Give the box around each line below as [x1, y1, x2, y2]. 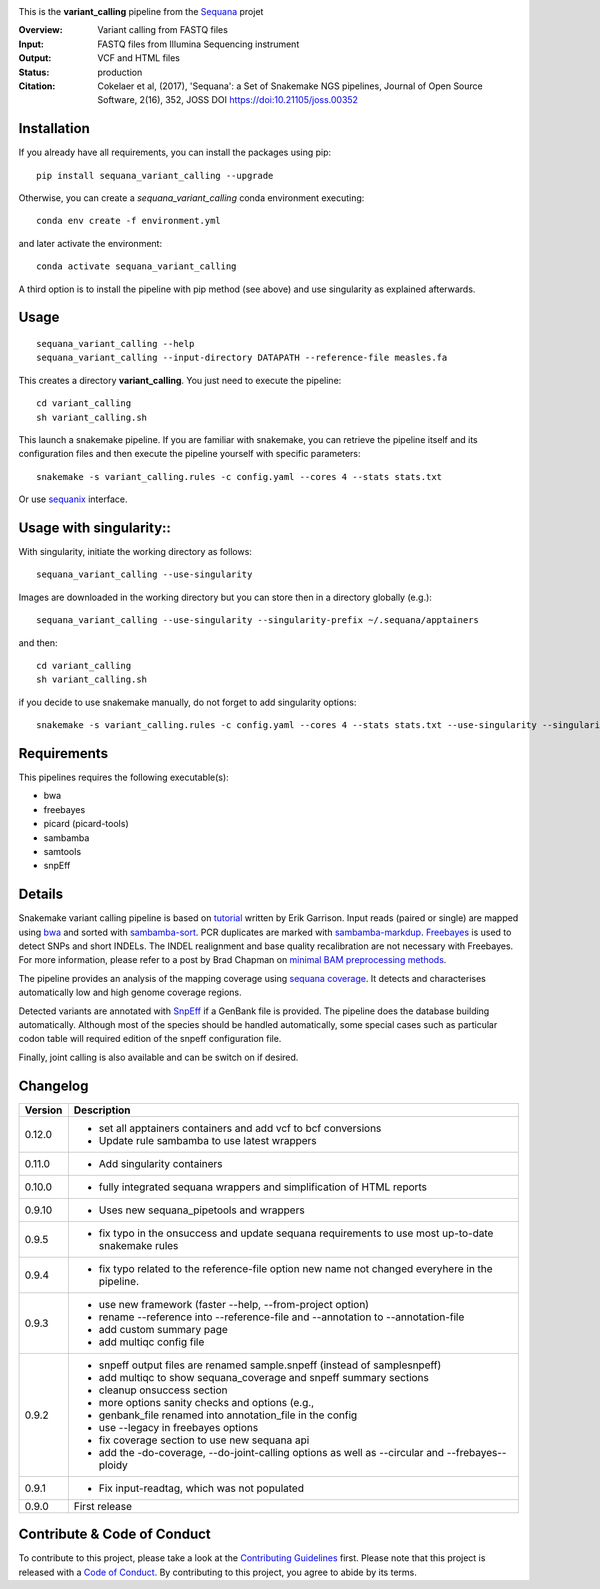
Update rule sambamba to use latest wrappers [98, 1133, 317, 1147]
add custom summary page [98, 1322, 229, 1336]
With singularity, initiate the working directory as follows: [18, 546, 252, 558]
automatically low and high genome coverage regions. [18, 986, 242, 999]
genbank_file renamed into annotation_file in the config [98, 1408, 358, 1422]
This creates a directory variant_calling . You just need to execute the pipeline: [18, 374, 342, 386]
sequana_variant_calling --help [36, 338, 195, 349]
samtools [43, 846, 82, 858]
